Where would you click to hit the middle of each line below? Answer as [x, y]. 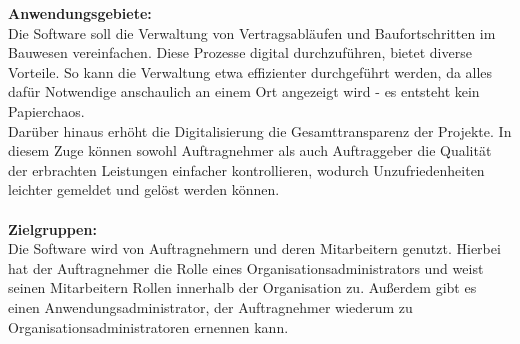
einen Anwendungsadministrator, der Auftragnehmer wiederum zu [210, 306]
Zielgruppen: [52, 228]
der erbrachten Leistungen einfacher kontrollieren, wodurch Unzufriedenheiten [246, 169]
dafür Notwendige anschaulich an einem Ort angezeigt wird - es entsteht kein [244, 91]
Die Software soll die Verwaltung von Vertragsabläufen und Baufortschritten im [252, 32]
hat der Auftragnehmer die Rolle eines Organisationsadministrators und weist [246, 267]
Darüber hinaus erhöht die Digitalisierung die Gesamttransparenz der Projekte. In [260, 130]
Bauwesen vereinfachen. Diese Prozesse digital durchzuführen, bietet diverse [240, 52]
